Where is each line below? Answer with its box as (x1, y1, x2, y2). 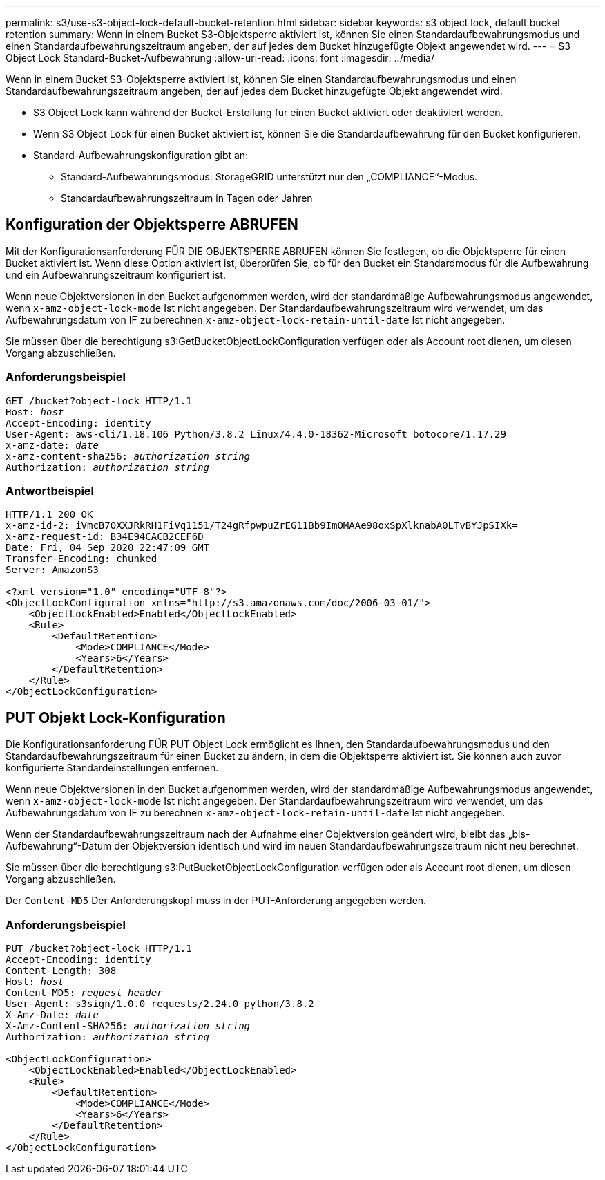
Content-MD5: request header (6, 986, 163, 998)
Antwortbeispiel (6, 483, 95, 498)
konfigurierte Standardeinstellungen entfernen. (6, 762, 219, 774)
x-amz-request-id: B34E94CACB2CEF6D (6, 531, 204, 543)
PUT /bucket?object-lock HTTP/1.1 (6, 942, 192, 954)
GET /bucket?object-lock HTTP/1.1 (6, 395, 192, 406)
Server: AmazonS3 (6, 564, 99, 576)
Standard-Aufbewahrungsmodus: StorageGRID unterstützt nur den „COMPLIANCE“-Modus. (61, 171, 478, 182)
